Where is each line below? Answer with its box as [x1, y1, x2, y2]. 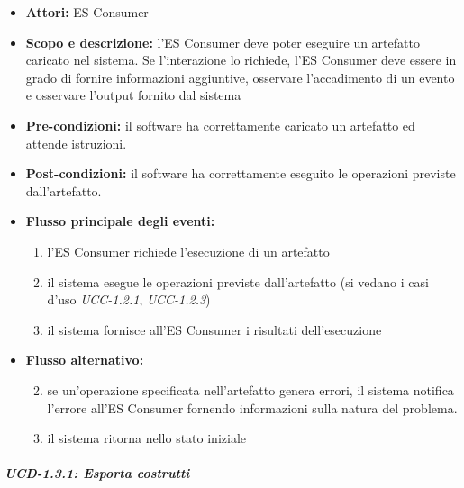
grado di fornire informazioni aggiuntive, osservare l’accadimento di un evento [25, 68, 455, 86]
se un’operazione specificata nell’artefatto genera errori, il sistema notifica [47, 380, 454, 399]
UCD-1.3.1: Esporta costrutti [5, 464, 190, 483]
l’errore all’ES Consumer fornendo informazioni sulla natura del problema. [47, 398, 458, 417]
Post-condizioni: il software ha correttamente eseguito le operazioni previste [25, 164, 456, 183]
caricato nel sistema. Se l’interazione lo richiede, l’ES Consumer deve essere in [25, 50, 457, 69]
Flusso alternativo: [25, 350, 144, 369]
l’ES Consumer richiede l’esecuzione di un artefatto [47, 241, 330, 260]
